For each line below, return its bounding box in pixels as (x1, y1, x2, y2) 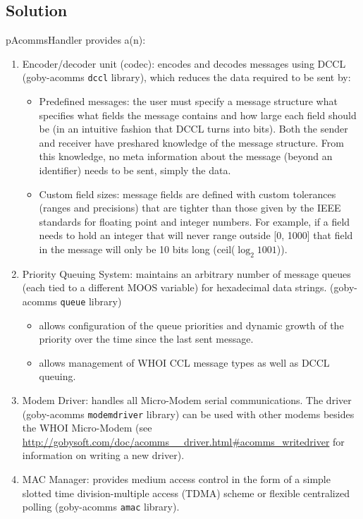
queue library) (60, 293, 122, 308)
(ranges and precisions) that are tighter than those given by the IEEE (39, 200, 341, 215)
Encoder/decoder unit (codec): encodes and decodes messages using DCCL (22, 56, 346, 71)
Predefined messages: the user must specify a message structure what (39, 94, 338, 109)
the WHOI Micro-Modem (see (22, 420, 152, 435)
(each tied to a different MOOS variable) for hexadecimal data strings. (22, 280, 327, 295)
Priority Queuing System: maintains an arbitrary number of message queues (22, 266, 351, 281)
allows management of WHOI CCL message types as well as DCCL (39, 355, 330, 370)
